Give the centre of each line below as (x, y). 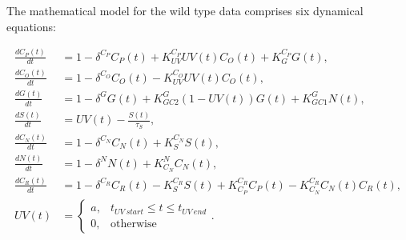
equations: (31, 26)
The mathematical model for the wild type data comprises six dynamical (185, 10)
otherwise (134, 224)
